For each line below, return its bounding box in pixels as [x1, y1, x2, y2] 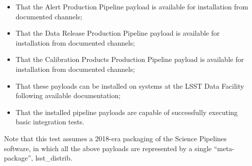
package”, [4, 153, 33, 163]
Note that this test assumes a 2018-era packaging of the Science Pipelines [4, 133, 227, 143]
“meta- [213, 143, 235, 153]
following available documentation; [15, 90, 121, 101]
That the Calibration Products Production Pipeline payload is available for [15, 54, 244, 64]
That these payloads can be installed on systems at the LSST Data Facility [15, 80, 244, 91]
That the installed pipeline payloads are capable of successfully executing [15, 107, 238, 117]
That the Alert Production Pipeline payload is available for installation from [15, 1, 249, 11]
